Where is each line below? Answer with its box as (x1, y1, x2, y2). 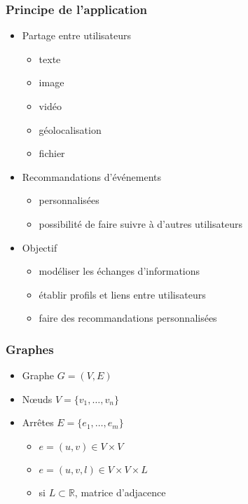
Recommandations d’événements (22, 169, 162, 184)
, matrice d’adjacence (74, 484, 166, 499)
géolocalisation (39, 122, 102, 137)
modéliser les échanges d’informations (39, 264, 200, 278)
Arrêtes (22, 415, 54, 430)
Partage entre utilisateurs (22, 28, 132, 43)
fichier (39, 146, 65, 161)
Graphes (6, 340, 54, 357)
